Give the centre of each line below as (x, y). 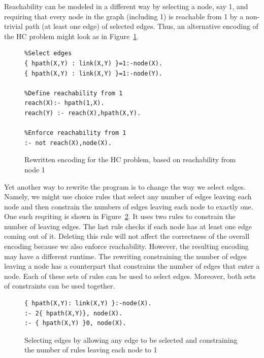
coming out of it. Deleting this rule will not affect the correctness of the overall (127, 236)
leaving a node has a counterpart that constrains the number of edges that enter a (132, 266)
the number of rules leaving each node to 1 (91, 350)
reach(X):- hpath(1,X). (64, 103)
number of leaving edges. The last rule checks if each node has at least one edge (128, 226)
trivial (14, 26)
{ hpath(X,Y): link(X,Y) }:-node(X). (88, 303)
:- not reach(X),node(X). (68, 143)
